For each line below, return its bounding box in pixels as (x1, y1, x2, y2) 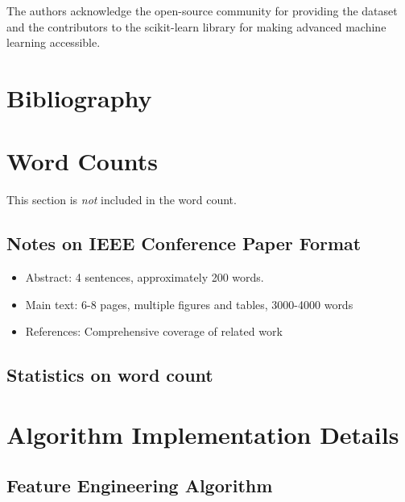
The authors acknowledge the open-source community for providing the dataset (6, 2, 398, 19)
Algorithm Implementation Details (6, 417, 399, 450)
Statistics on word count (6, 362, 213, 387)
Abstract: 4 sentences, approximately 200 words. (25, 269, 264, 286)
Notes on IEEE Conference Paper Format (6, 231, 362, 256)
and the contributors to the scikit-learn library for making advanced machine (6, 18, 386, 35)
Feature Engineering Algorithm (6, 473, 273, 498)
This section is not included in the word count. (6, 191, 237, 208)
